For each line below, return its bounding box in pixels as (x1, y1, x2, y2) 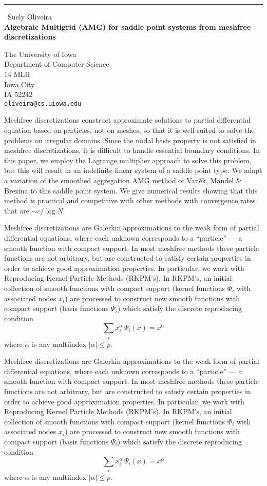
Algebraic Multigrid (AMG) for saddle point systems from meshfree (4, 21, 251, 32)
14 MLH (4, 68, 30, 79)
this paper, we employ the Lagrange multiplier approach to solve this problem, (4, 154, 252, 165)
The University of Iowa (4, 48, 77, 59)
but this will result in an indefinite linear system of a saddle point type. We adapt (4, 165, 262, 176)
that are (4, 205, 30, 216)
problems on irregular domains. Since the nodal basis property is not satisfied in (4, 134, 256, 145)
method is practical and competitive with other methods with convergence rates (4, 195, 256, 206)
